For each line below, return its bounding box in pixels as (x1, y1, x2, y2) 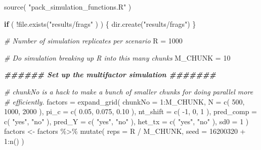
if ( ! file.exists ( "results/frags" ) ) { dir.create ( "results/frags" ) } (4, 18, 196, 29)
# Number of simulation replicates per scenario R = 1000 (4, 35, 183, 46)
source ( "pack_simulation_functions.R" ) (4, 2, 132, 12)
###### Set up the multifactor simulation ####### (4, 69, 216, 80)
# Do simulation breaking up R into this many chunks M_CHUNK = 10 (4, 52, 231, 63)
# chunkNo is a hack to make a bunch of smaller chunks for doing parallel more (4, 86, 253, 96)
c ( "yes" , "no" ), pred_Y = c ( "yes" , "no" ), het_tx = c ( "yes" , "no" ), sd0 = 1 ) (4, 116, 249, 126)
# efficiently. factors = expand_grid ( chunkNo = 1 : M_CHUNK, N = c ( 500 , (4, 96, 245, 107)
